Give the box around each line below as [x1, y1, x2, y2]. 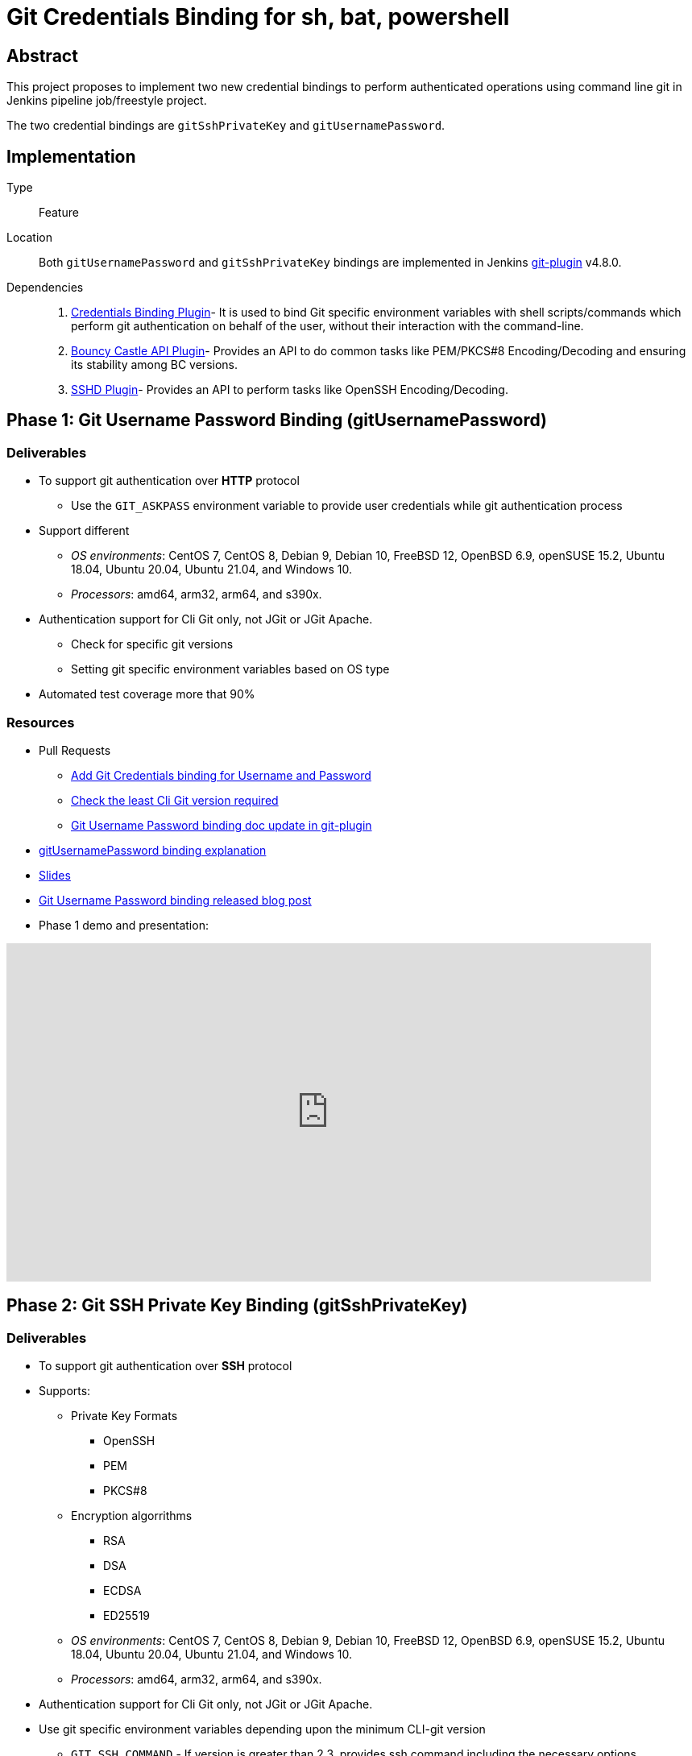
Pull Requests [39, 743, 111, 757]
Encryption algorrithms [71, 1509, 193, 1523]
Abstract [6, 45, 78, 66]
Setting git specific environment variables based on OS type [71, 662, 390, 677]
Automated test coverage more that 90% [39, 687, 255, 702]
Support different [39, 524, 130, 538]
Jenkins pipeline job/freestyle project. [6, 93, 207, 108]
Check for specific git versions [71, 637, 234, 652]
